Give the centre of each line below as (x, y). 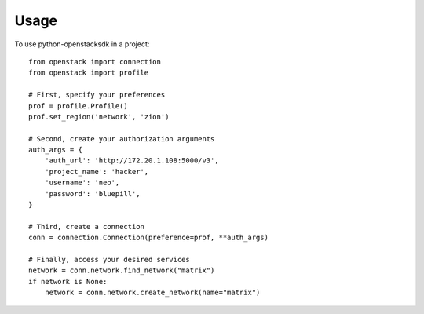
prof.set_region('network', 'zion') (99, 117)
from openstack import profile (89, 73)
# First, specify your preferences (97, 95)
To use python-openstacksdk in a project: (82, 44)
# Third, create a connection (87, 226)
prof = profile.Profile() (79, 106)
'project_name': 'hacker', (97, 172)
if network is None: (68, 281)
